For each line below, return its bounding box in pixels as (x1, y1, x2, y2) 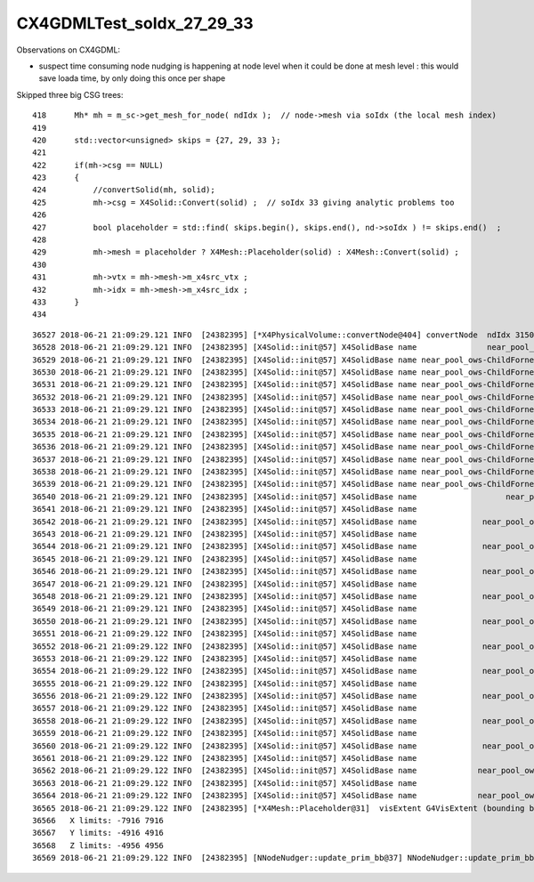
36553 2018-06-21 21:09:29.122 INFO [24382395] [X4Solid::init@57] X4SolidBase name (32, 653, 417, 663)
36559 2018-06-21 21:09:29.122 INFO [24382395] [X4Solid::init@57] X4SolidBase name (32, 728, 417, 739)
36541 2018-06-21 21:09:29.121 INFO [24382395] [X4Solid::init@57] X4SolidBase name (32, 504, 417, 514)
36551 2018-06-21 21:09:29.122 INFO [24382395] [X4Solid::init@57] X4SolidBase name (32, 628, 417, 639)
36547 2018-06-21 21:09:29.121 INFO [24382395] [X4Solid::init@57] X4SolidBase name (32, 579, 417, 589)
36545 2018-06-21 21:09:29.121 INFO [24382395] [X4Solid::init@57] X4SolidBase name (32, 554, 417, 564)
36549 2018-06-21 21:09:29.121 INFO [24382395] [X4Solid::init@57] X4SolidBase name (32, 603, 417, 614)
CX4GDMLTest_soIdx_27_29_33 (16, 13, 254, 33)
